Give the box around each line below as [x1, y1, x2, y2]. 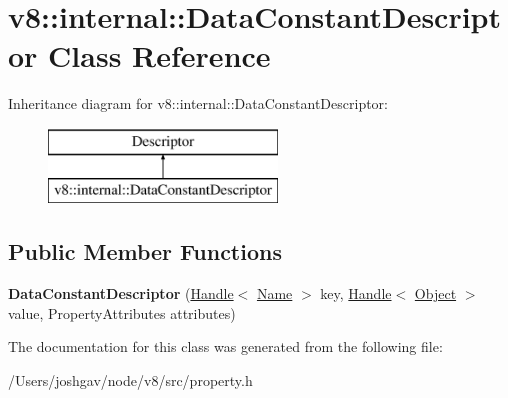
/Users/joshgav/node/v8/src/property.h [8, 370, 253, 391]
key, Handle [320, 283, 392, 304]
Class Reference [48, 35, 271, 76]
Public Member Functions [8, 236, 282, 267]
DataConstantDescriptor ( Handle [8, 283, 234, 304]
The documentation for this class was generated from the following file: [8, 336, 443, 357]
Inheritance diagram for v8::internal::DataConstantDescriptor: [8, 93, 389, 114]
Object [414, 283, 457, 304]
